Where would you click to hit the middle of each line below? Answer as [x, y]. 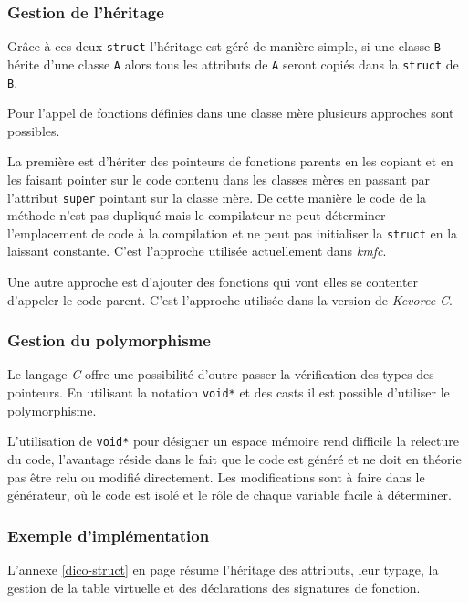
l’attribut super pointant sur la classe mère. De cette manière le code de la [217, 197]
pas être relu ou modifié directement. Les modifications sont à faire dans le [216, 476]
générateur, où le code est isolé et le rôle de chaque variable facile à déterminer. [229, 495]
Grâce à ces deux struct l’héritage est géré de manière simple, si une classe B [224, 46]
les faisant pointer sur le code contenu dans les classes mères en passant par [219, 179]
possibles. [34, 130]
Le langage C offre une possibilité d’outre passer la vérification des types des [221, 374]
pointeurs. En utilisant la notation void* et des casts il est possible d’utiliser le [229, 392]
